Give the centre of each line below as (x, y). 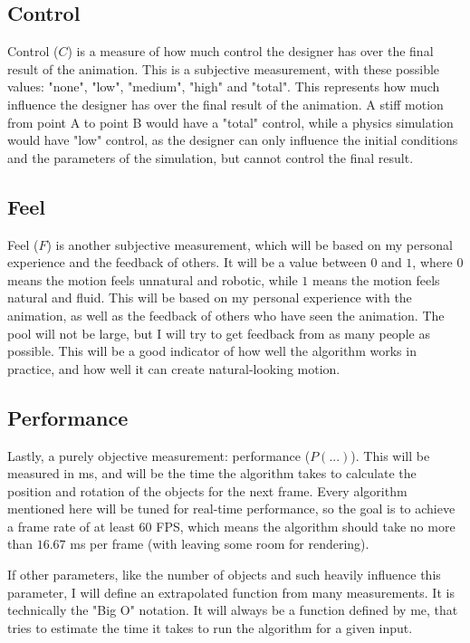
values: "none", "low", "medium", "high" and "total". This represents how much (224, 86)
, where (432, 262)
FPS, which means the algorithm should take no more (306, 526)
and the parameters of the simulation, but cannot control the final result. (211, 157)
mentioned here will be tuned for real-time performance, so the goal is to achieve (231, 509)
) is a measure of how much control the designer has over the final (250, 51)
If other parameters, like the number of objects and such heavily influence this (224, 575)
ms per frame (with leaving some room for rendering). (220, 544)
